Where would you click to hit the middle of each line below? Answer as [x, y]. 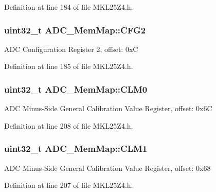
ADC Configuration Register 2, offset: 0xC [71, 49]
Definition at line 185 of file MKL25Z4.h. [69, 66]
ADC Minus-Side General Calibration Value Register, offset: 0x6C [108, 108]
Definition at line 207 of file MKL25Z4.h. [69, 185]
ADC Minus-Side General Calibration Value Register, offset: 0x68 [107, 168]
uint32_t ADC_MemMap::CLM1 [76, 149]
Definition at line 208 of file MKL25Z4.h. [69, 125]
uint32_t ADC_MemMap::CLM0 [76, 89]
